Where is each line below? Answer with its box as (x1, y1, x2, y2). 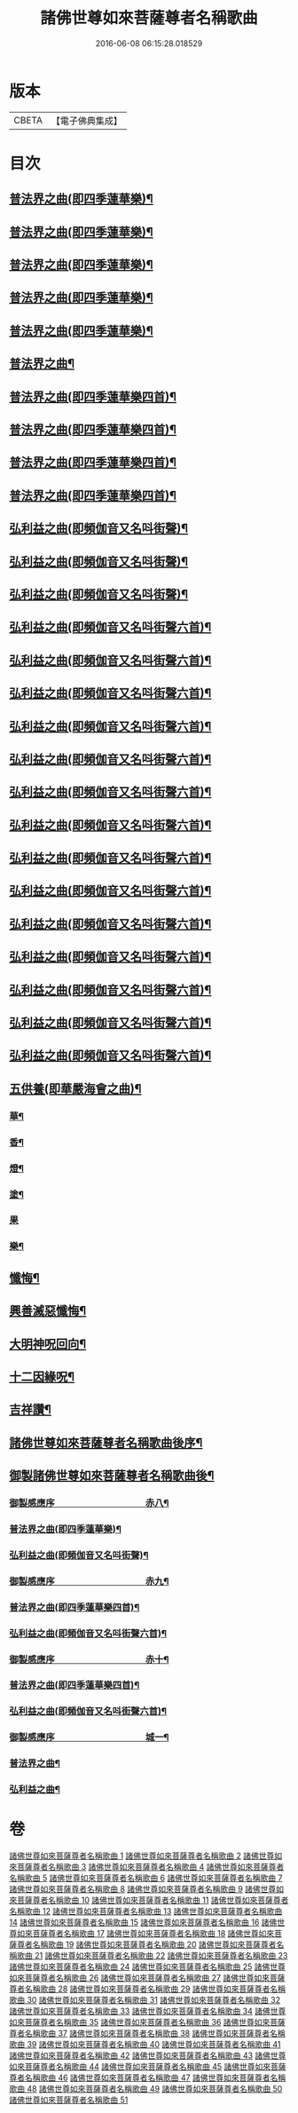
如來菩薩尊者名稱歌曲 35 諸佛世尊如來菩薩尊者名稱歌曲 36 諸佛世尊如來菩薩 (9, 2017, 286, 2028)
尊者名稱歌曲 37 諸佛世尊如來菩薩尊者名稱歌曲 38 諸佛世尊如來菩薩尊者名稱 (9, 2028, 286, 2038)
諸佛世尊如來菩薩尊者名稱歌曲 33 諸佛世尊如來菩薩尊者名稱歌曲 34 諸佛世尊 (9, 2006, 286, 2016)
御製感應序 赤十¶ (9, 1653, 169, 1666)
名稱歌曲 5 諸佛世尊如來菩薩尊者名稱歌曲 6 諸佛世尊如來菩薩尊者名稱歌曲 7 (9, 1872, 283, 1883)
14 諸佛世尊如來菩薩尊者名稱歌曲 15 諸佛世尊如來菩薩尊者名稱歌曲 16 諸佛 (9, 1917, 278, 1927)
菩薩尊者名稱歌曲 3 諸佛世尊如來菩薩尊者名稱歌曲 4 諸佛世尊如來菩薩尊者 (16, 1862, 285, 1872)
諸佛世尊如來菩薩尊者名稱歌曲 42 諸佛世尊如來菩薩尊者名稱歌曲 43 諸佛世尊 (9, 2050, 286, 2061)
